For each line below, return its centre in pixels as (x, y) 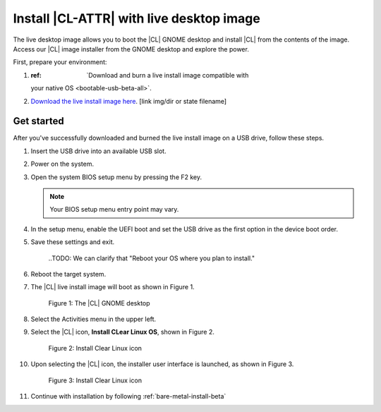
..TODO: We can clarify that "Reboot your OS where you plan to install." (152, 258)
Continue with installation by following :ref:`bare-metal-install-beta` (128, 396)
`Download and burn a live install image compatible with (168, 75)
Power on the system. (62, 164)
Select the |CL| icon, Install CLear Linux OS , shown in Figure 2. (123, 332)
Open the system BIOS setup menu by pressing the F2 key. (116, 177)
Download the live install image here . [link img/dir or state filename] (129, 101)
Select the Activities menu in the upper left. (93, 319)
